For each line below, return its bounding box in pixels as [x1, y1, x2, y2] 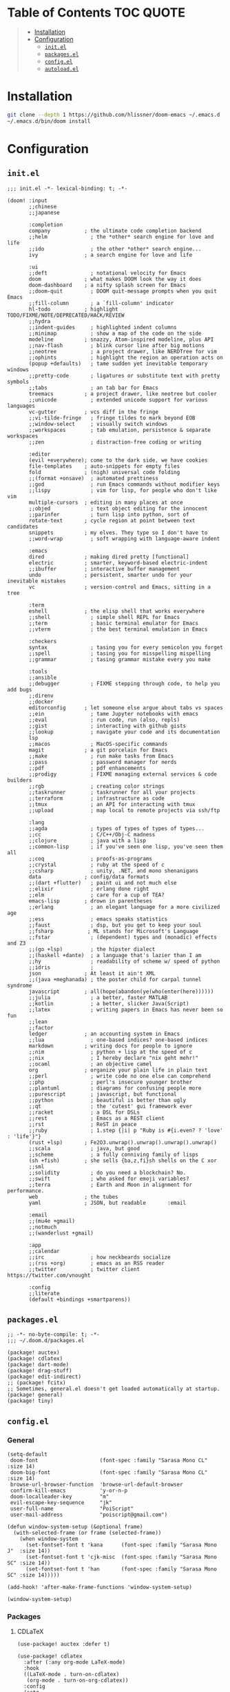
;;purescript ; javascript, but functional [28, 1090, 177, 1098]
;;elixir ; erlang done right [28, 885, 149, 892]
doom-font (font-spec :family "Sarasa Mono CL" [10, 1457, 208, 1464]
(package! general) [7, 1392, 63, 1399]
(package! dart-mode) [7, 1361, 70, 1368]
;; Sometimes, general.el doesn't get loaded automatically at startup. [7, 1386, 220, 1393]
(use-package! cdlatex [17, 1653, 83, 1660]
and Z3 [7, 940, 26, 947]
